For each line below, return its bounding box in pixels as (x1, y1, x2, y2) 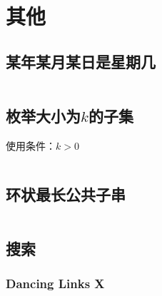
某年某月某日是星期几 (6, 50, 156, 72)
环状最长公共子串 (6, 183, 126, 205)
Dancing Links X (6, 275, 105, 292)
